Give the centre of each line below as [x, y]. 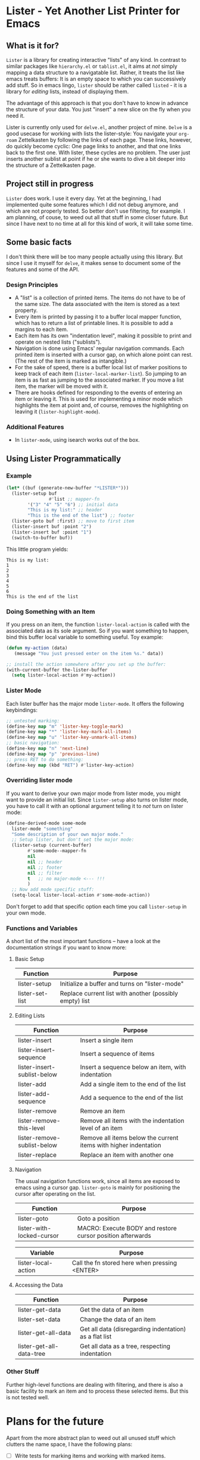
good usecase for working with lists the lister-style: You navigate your [92, 133]
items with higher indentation [121, 1146]
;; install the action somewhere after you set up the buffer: [86, 664]
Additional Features [35, 427]
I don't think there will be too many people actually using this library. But [95, 257]
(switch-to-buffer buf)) [42, 538]
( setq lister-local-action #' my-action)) [64, 675]
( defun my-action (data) [37, 648]
